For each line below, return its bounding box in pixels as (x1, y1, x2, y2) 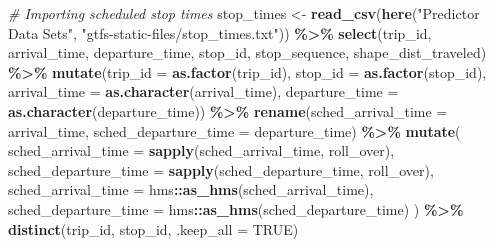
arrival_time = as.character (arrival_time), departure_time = (8, 81, 399, 102)
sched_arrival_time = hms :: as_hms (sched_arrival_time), (8, 179, 374, 200)
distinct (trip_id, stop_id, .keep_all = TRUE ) (8, 218, 299, 239)
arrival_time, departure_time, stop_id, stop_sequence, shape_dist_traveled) (8, 42, 487, 63)
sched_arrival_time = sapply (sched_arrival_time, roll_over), (8, 140, 395, 161)
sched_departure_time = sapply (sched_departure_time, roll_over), (8, 159, 434, 180)
